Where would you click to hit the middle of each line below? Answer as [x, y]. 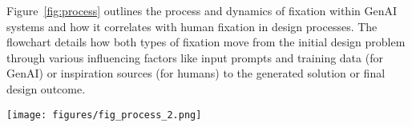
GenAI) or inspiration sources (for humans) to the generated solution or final [196, 73]
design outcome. [46, 88]
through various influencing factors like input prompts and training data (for [195, 57]
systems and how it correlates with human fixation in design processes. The [192, 26]
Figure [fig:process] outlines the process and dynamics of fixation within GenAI [202, 10]
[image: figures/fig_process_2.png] [104, 115]
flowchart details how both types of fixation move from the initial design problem [206, 42]
